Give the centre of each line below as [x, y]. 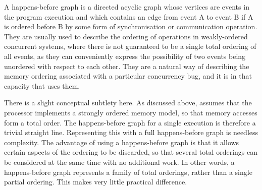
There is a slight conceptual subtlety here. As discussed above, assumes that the [128, 103]
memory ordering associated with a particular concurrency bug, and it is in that [128, 76]
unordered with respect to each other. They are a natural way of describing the [127, 66]
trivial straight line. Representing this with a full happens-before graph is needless [131, 132]
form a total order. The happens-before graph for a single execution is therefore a [130, 122]
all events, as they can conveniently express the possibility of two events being [125, 56]
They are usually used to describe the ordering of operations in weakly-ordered [126, 36]
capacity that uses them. [42, 85]
